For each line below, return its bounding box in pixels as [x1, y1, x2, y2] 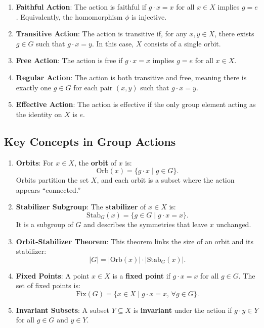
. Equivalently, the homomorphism [16, 11, 123, 22]
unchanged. [216, 218, 251, 229]
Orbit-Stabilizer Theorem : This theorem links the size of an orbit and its [16, 236, 253, 246]
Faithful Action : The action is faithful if [16, 2, 146, 12]
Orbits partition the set [16, 175, 89, 185]
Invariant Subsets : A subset [16, 304, 110, 315]
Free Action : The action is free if [16, 55, 123, 66]
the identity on [16, 108, 62, 119]
